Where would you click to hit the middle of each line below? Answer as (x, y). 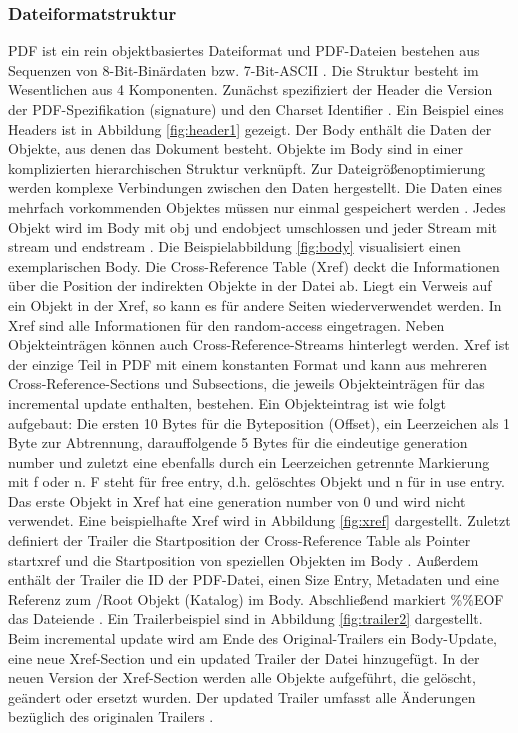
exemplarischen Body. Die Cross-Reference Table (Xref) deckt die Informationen (254, 265)
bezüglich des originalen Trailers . (111, 716)
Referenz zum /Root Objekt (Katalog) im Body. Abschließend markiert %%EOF (256, 598)
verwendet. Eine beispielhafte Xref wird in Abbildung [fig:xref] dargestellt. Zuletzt (259, 520)
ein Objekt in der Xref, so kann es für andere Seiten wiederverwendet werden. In (255, 304)
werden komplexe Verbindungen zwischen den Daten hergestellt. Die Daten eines (255, 187)
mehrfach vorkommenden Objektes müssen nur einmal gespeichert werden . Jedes (257, 206)
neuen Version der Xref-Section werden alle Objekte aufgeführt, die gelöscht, (242, 677)
